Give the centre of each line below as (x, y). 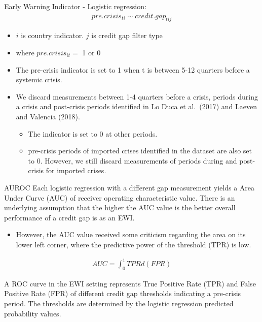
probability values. (33, 313)
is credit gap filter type (127, 35)
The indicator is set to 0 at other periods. (93, 133)
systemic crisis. (39, 79)
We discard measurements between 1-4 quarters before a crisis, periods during (137, 96)
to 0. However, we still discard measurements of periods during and (133, 160)
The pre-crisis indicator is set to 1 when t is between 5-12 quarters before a (133, 69)
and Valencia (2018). (48, 116)
